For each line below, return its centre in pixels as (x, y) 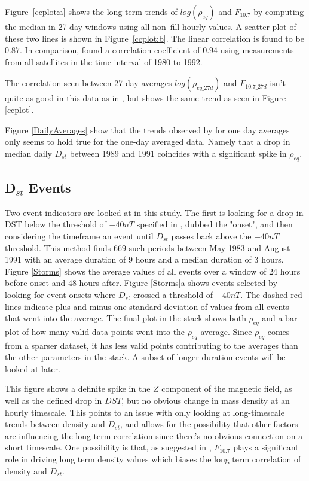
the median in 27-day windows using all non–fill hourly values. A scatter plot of (151, 26)
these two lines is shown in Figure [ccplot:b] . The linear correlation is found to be (154, 38)
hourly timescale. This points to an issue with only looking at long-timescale (145, 412)
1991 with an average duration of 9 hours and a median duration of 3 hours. (144, 259)
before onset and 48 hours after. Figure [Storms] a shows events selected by (141, 283)
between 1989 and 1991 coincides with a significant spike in (178, 153)
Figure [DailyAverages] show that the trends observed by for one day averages (147, 130)
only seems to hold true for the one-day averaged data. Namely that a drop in (148, 141)
